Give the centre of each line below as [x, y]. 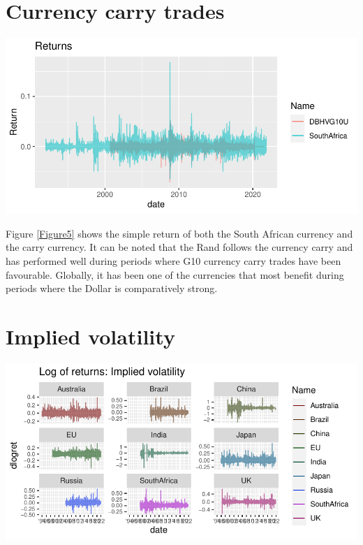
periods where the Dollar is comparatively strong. [112, 288]
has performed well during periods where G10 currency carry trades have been [173, 260]
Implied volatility [90, 336]
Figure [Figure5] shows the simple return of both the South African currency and [179, 233]
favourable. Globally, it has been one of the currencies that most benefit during [175, 274]
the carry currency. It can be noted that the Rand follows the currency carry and [179, 247]
